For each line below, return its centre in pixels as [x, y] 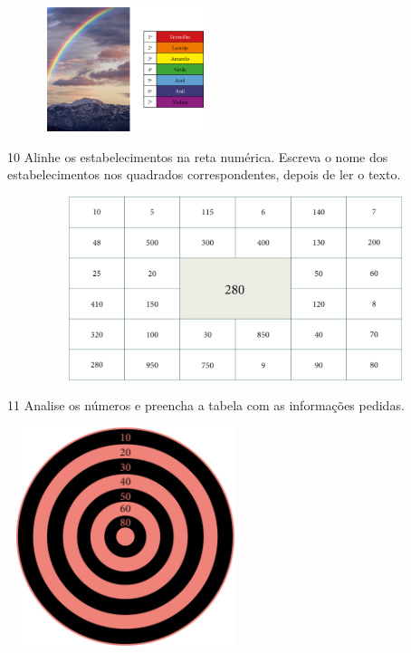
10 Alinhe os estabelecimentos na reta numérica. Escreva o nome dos [198, 156]
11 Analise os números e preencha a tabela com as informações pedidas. [206, 405]
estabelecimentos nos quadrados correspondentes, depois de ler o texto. [204, 174]
